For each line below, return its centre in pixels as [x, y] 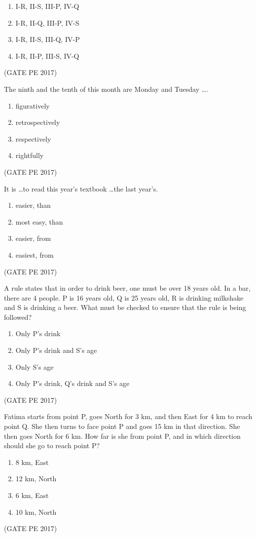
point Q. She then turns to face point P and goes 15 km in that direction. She [122, 426]
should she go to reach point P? [52, 445]
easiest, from [35, 254]
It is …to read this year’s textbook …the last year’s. [81, 188]
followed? [18, 317]
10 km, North [36, 512]
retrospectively [38, 122]
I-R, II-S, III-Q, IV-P [48, 39]
